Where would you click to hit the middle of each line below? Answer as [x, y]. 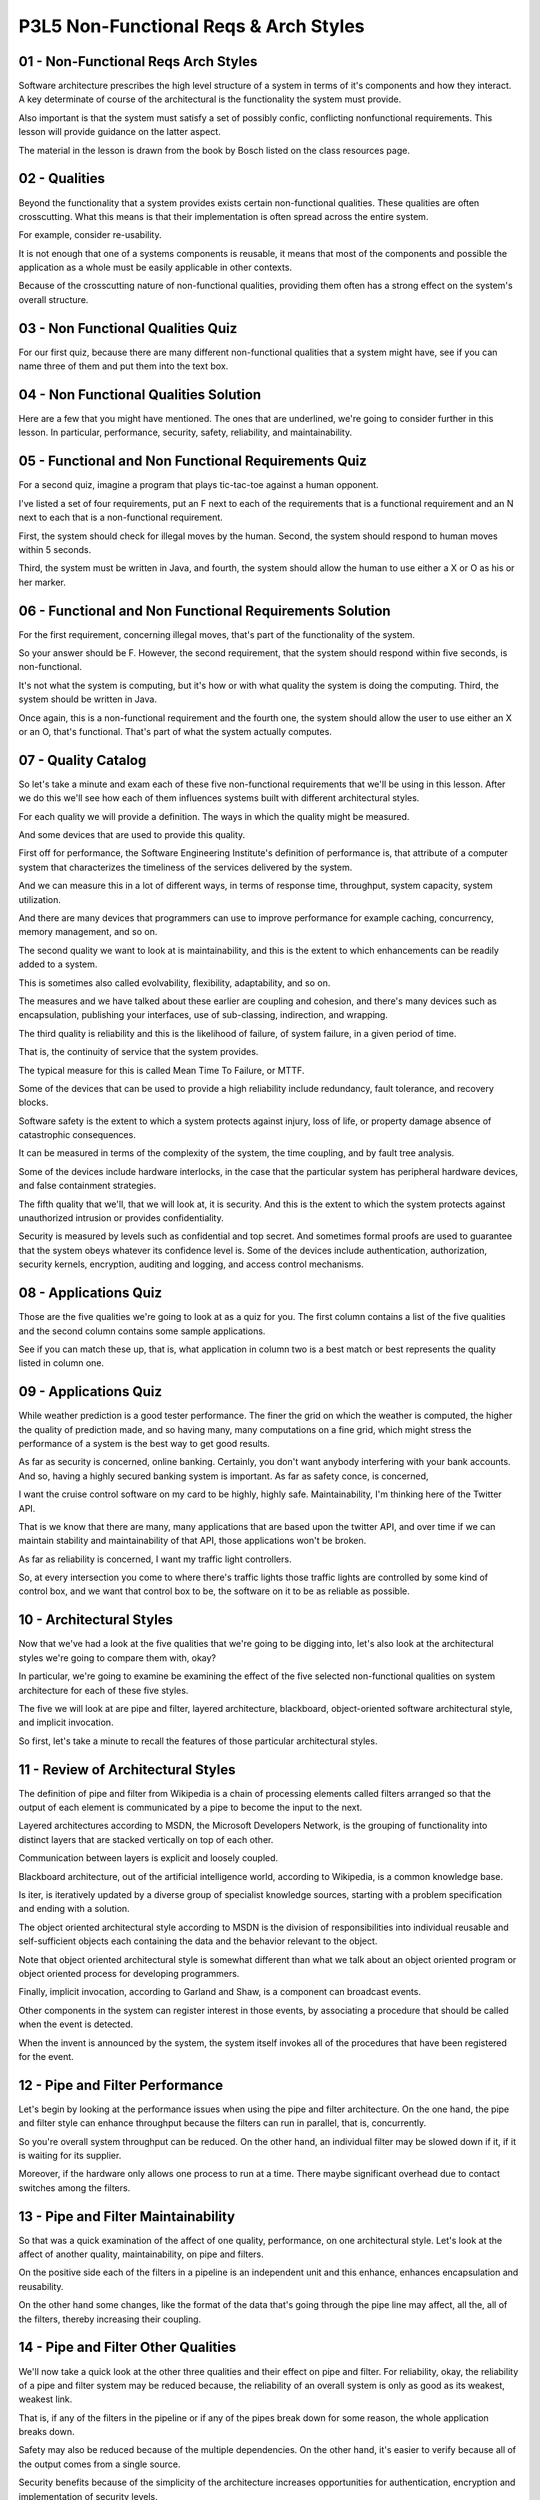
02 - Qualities [61, 178]
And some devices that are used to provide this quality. [132, 835]
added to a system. [58, 964]
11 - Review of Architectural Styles [127, 1769]
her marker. [42, 582]
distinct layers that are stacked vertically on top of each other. [146, 1839]
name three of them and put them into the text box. [123, 366]
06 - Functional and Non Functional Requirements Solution [204, 610]
